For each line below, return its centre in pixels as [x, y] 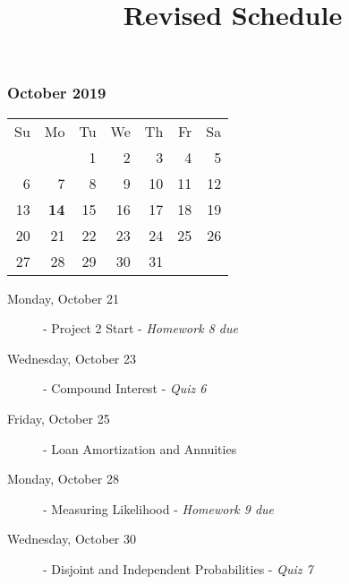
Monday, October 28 [63, 479]
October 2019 [57, 93]
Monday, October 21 [63, 298]
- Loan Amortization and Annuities [140, 448]
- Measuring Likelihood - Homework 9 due [159, 508]
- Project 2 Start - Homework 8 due [140, 328]
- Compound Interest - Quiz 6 [125, 388]
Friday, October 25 [59, 419]
